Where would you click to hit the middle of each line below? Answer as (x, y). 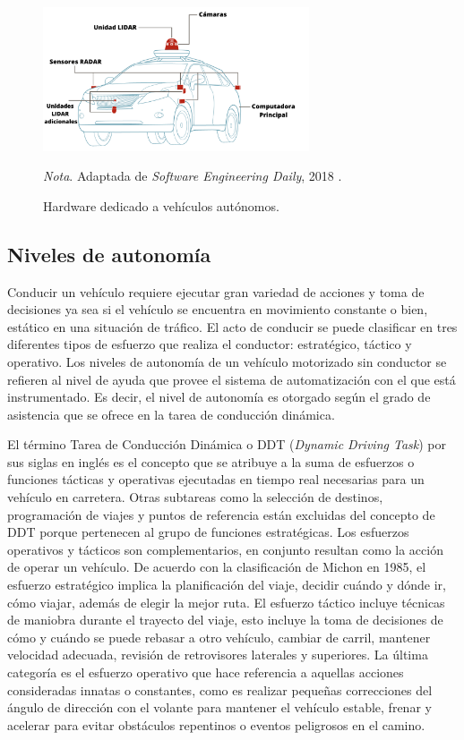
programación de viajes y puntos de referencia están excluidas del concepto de (221, 514)
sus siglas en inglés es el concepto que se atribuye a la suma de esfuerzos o (211, 461)
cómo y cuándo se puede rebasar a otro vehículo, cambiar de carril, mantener (219, 637)
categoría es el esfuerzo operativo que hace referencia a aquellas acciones (206, 672)
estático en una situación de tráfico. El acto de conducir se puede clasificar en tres (232, 326)
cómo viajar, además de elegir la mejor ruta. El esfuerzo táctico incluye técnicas (226, 602)
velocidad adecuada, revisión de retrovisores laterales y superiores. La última (218, 655)
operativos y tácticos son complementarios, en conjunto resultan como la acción (225, 549)
